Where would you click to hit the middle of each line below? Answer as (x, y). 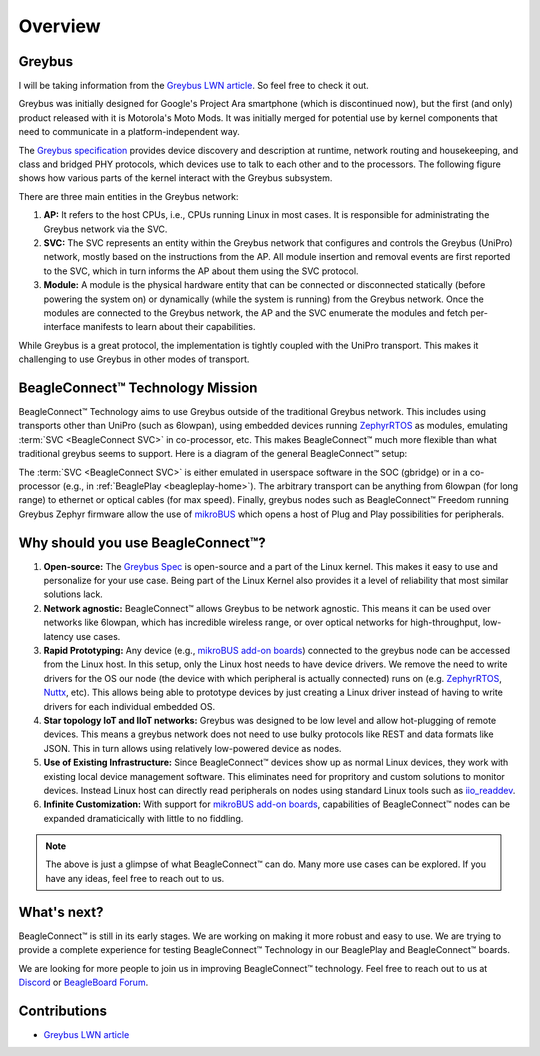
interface (62, 327)
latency (58, 636)
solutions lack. (73, 594)
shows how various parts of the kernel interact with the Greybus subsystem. (175, 178)
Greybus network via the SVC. (105, 229)
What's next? (61, 911)
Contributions (62, 1010)
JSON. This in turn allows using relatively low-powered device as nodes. (192, 748)
